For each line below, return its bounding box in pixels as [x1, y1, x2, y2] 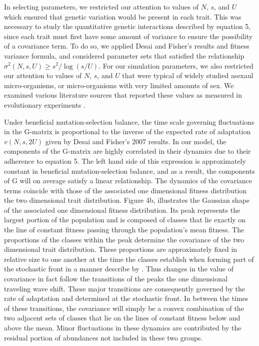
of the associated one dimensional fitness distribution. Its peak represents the [4, 204, 240, 215]
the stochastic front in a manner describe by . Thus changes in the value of [4, 263, 233, 274]
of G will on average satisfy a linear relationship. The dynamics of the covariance [4, 175, 252, 186]
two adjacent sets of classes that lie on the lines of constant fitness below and [4, 312, 240, 323]
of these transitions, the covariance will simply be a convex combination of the [4, 302, 244, 313]
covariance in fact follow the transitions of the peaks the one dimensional [4, 273, 227, 284]
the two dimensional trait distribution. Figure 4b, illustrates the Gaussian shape [4, 195, 250, 205]
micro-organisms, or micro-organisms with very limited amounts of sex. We [4, 80, 234, 90]
